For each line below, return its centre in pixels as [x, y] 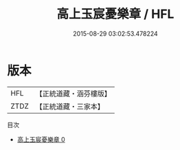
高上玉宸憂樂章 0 [41, 139]
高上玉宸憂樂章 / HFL [115, 14]
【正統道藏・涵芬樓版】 [74, 94]
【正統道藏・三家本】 [70, 106]
